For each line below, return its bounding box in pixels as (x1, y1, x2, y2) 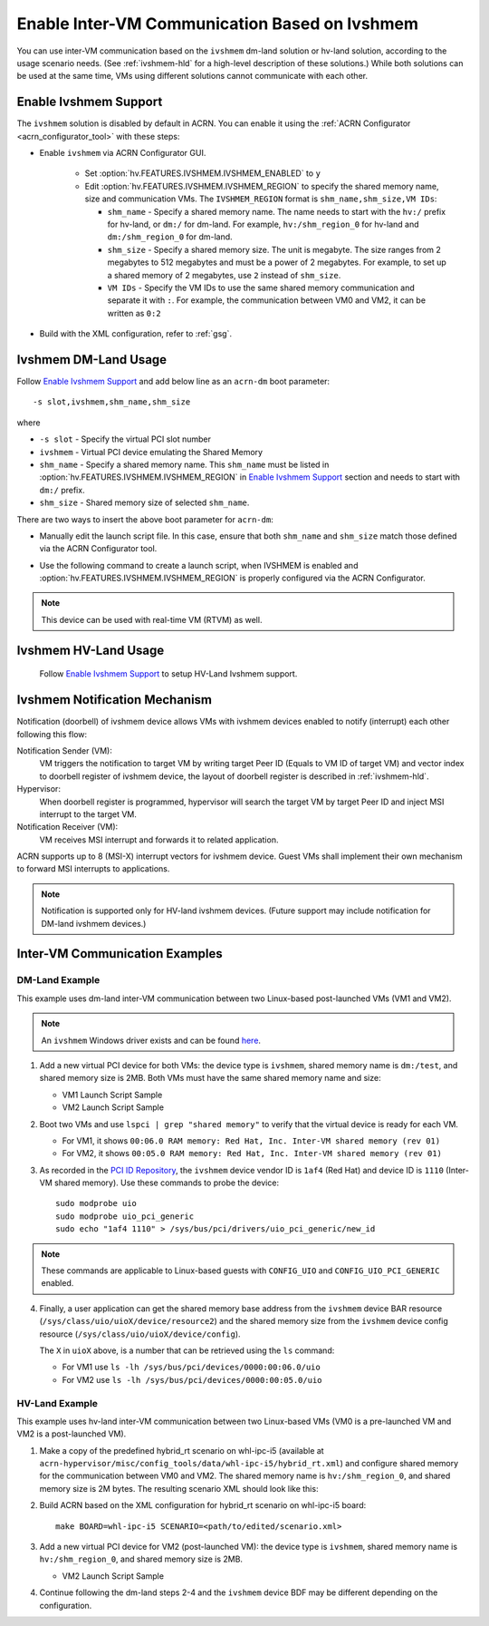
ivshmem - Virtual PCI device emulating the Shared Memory (39, 446, 263, 457)
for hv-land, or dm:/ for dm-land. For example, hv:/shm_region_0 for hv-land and (107, 219, 420, 229)
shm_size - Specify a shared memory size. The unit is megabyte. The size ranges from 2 (107, 244, 441, 255)
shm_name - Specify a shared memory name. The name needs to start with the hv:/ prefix (107, 206, 446, 217)
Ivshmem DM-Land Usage (16, 352, 168, 367)
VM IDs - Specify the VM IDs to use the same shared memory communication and (107, 282, 416, 293)
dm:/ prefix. (39, 484, 85, 495)
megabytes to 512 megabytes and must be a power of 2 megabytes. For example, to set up (107, 257, 447, 268)
